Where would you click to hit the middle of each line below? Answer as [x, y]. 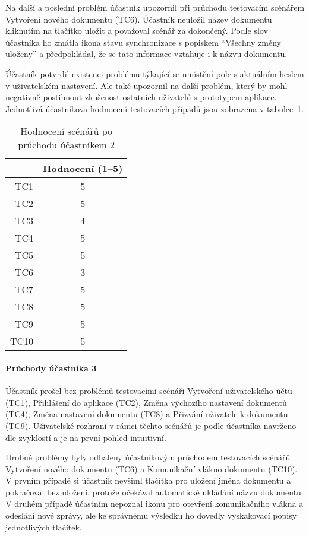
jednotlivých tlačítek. [44, 527]
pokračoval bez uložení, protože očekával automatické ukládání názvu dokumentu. [154, 492]
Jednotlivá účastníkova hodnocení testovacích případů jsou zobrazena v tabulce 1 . [155, 108]
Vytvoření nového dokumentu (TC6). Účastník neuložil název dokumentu [139, 19]
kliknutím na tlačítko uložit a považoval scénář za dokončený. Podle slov [137, 31]
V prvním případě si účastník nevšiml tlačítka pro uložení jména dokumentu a [148, 480]
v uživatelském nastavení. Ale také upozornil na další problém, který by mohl [146, 85]
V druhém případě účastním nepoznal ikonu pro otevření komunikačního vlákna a [154, 503]
